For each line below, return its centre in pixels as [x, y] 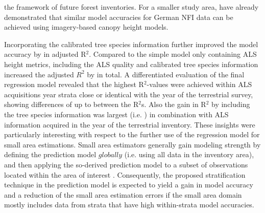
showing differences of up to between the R [71, 104]
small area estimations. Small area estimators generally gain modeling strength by [132, 144]
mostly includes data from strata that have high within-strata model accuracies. [129, 205]
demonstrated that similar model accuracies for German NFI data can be [119, 17]
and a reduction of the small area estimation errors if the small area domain [123, 194]
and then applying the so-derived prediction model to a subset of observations [126, 164]
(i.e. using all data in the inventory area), [189, 154]
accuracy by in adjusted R [45, 54]
